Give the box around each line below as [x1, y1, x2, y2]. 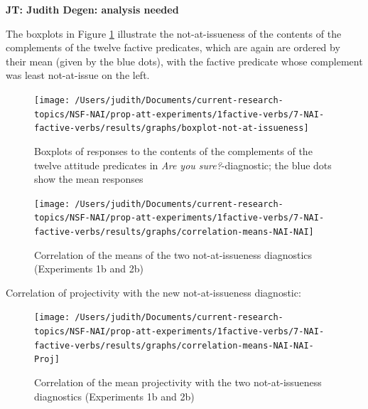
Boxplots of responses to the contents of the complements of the [34, 143, 313, 158]
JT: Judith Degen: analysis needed [6, 2, 179, 16]
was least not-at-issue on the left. [6, 68, 150, 83]
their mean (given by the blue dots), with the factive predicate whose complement [6, 53, 363, 68]
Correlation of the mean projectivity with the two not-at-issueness [34, 375, 322, 390]
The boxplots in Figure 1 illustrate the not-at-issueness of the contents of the [6, 26, 342, 41]
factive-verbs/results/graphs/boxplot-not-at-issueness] [34, 123, 309, 134]
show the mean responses [34, 171, 144, 186]
